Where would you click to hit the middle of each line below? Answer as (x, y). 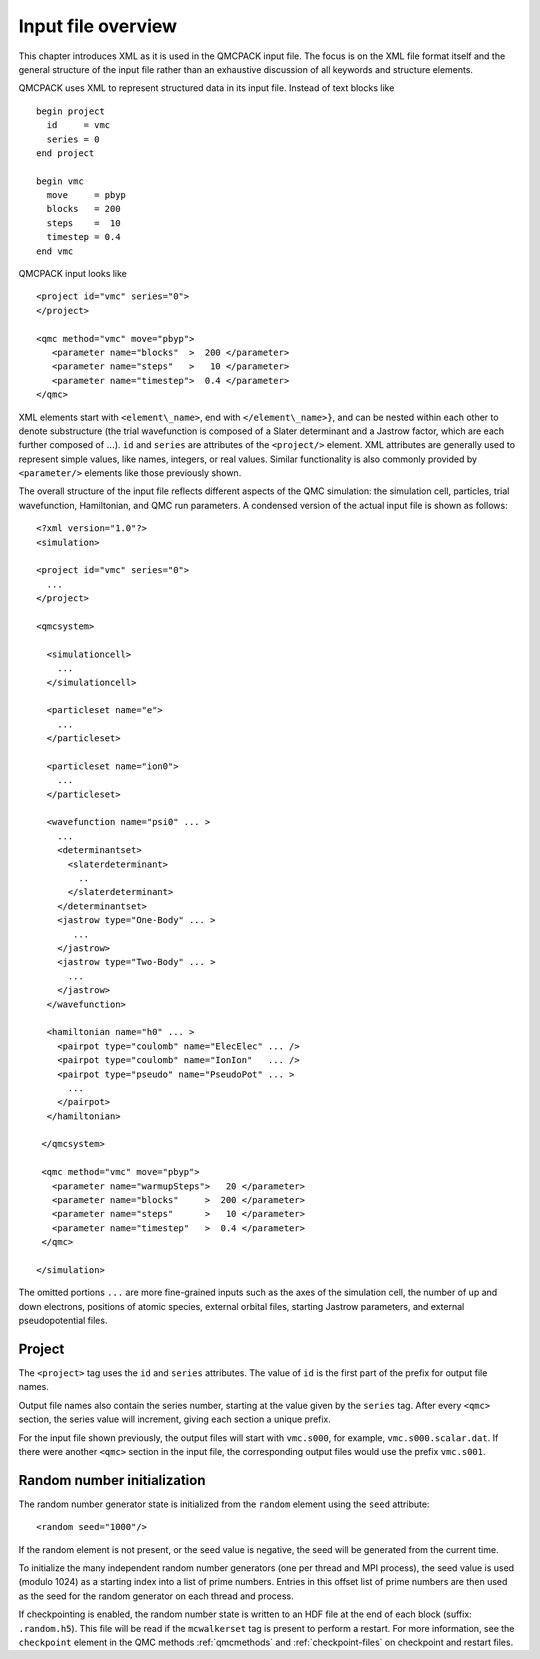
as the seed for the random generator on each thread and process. (156, 1596)
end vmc (55, 251)
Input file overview (98, 26)
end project (65, 153)
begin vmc (60, 181)
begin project (70, 111)
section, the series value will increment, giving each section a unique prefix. (175, 1419)
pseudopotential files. (63, 1321)
